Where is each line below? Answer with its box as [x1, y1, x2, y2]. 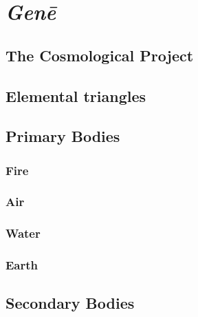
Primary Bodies [5, 125, 120, 147]
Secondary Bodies [5, 292, 135, 314]
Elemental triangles [5, 85, 146, 106]
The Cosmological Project [5, 44, 194, 65]
